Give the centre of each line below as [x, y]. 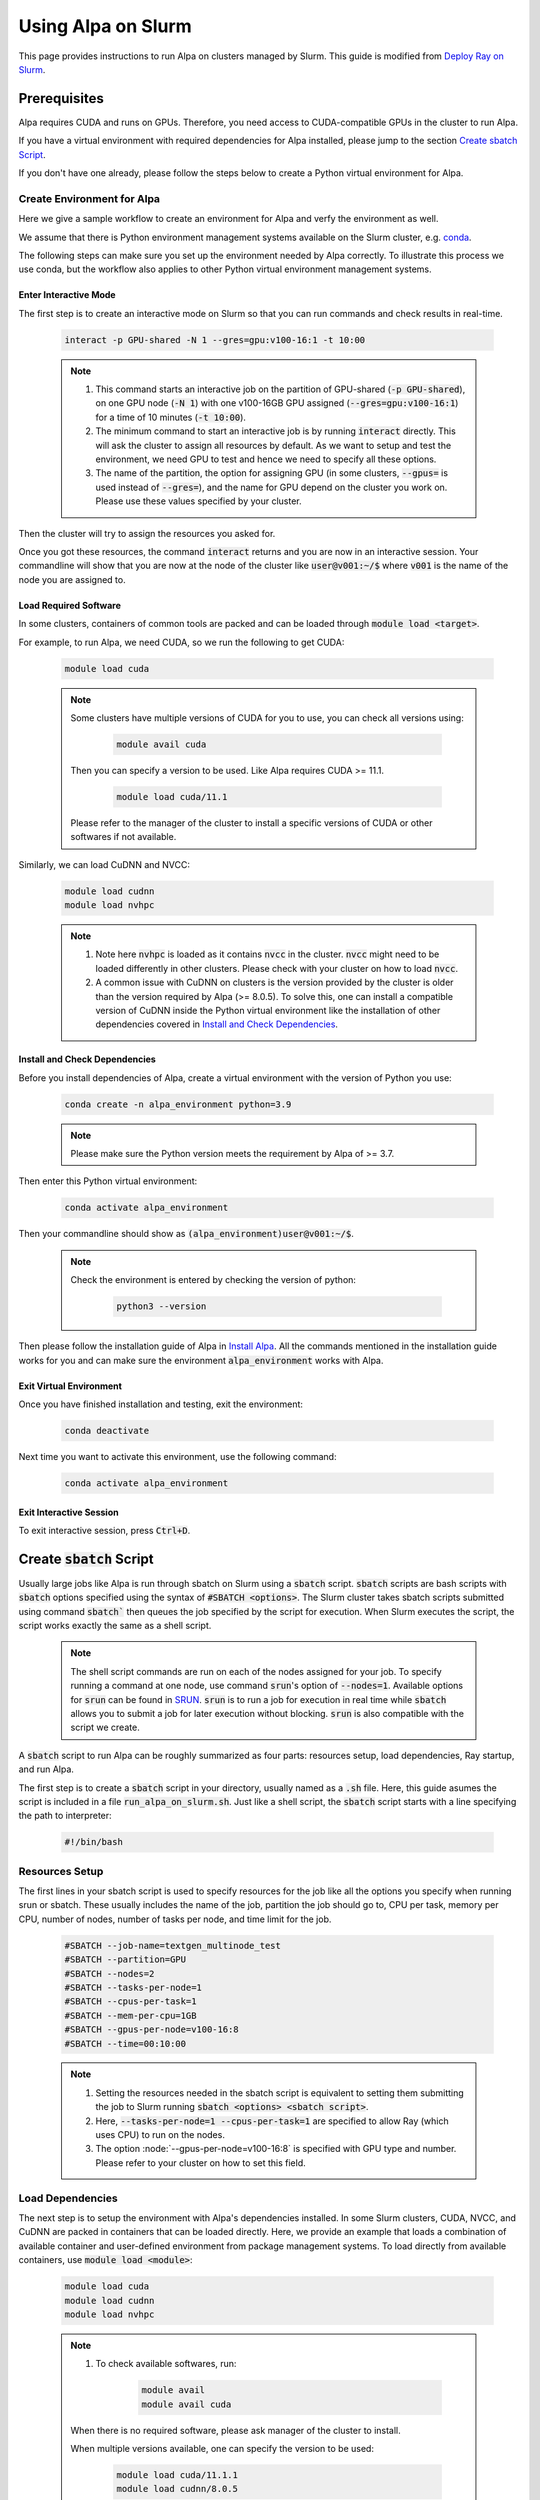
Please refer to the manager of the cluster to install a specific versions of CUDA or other [251, 822]
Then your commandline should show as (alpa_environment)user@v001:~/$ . [186, 1234]
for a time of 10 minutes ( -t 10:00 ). [171, 417]
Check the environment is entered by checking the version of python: [213, 1280]
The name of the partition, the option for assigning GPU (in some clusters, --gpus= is [272, 473]
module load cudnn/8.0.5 [177, 2489]
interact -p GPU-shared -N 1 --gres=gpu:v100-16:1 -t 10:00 [215, 339]
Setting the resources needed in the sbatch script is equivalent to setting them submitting [279, 2092]
